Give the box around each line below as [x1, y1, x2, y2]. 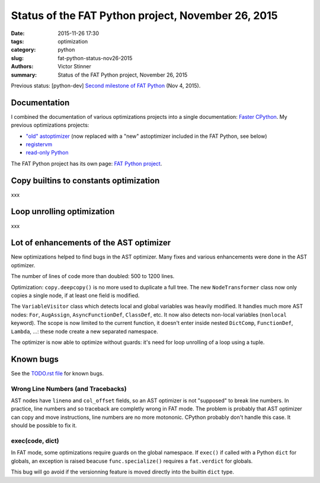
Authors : [11, 63, 34, 70]
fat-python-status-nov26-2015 [57, 54, 133, 62]
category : [11, 46, 36, 53]
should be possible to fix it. [11, 422, 77, 429]
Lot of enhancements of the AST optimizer [11, 238, 171, 248]
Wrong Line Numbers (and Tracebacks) [11, 384, 127, 393]
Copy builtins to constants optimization [11, 175, 160, 185]
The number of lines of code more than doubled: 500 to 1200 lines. [11, 273, 175, 280]
